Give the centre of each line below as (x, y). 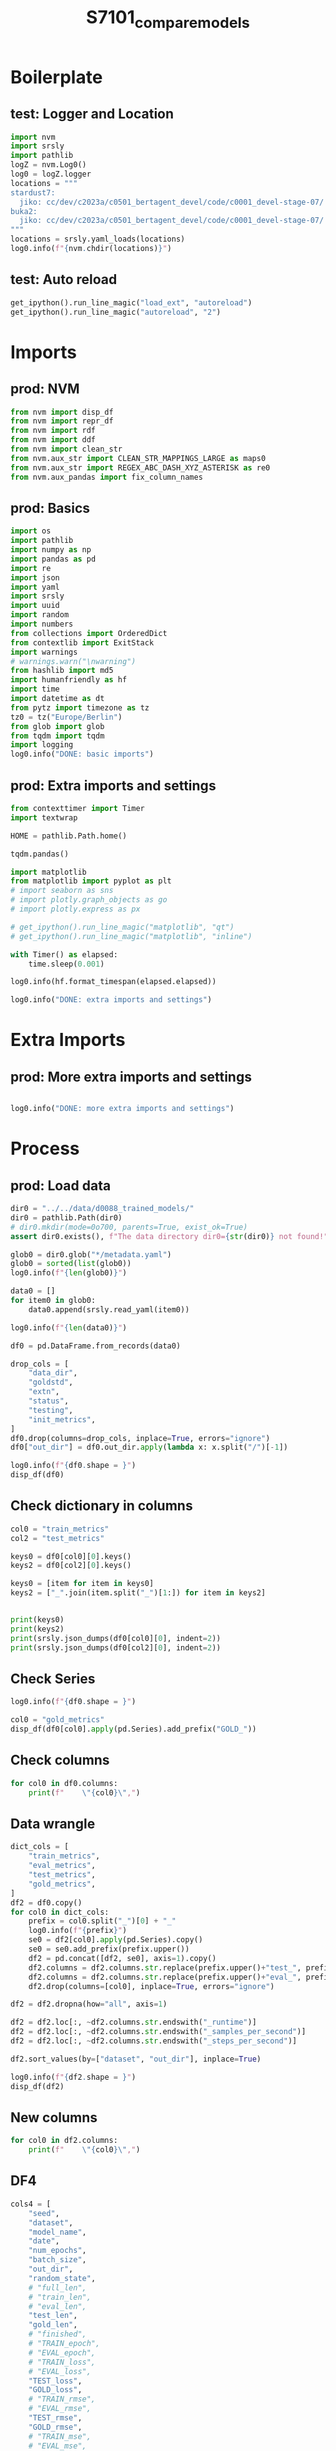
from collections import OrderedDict (89, 633)
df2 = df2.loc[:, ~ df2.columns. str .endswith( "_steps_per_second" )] (154, 2041)
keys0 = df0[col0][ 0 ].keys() (71, 1556)
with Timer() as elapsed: (64, 954)
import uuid (35, 606)
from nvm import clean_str (66, 449)
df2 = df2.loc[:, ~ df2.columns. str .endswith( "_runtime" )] (133, 2022)
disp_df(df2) (37, 2086)
